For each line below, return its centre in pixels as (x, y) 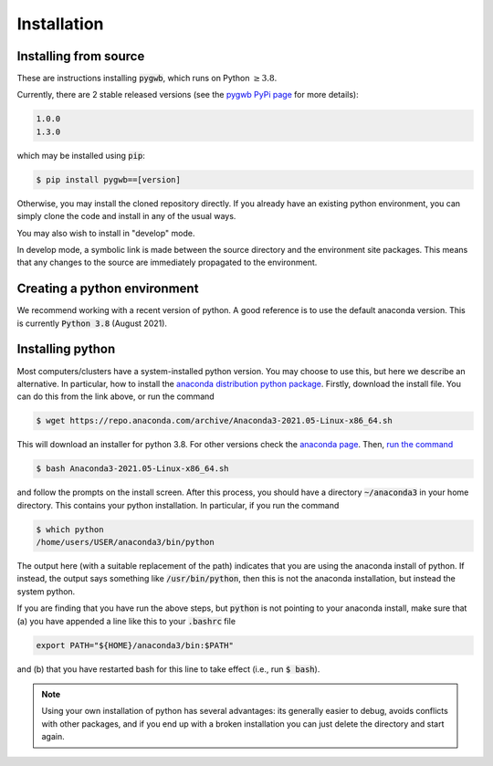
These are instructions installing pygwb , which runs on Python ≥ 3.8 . (147, 79)
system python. (46, 591)
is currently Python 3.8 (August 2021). (92, 323)
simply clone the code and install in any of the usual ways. (126, 216)
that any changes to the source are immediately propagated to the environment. (167, 262)
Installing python (66, 349)
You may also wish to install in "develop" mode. (106, 233)
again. (53, 737)
